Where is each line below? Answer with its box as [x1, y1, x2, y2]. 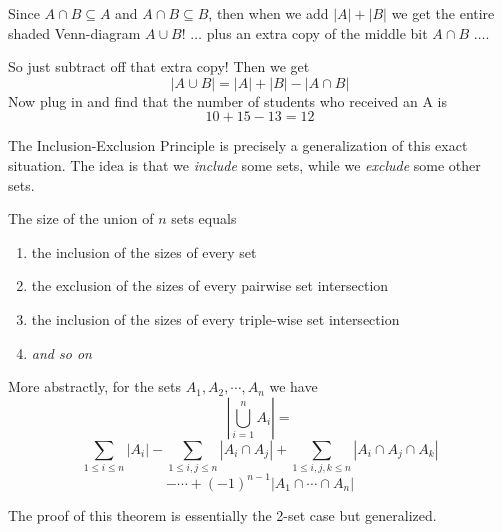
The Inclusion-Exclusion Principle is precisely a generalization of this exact [8, 135, 468, 156]
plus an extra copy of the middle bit [206, 22, 428, 43]
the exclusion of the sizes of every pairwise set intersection [31, 275, 389, 296]
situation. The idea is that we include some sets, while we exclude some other [8, 154, 481, 175]
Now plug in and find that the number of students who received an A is [8, 90, 447, 111]
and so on [31, 342, 92, 363]
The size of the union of [8, 208, 154, 229]
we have [269, 376, 318, 397]
